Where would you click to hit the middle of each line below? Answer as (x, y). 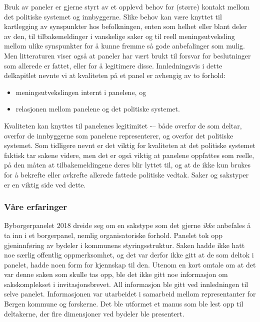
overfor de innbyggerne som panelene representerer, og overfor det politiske (119, 135)
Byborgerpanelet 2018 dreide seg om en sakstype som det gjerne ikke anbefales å (127, 225)
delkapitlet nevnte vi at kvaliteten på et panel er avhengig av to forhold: (115, 75)
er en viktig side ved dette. (45, 184)
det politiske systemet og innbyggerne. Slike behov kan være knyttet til (113, 16)
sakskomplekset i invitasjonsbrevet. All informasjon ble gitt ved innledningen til (126, 284)
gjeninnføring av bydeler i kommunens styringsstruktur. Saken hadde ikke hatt (124, 245)
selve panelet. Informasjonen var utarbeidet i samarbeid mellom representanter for (130, 294)
